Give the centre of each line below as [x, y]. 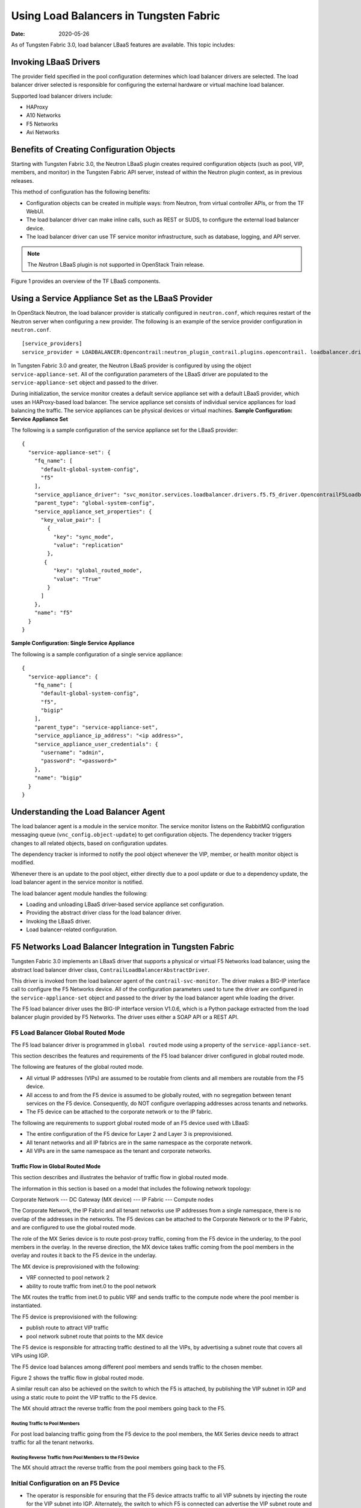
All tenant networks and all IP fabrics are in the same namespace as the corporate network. [139, 1142]
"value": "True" [77, 579]
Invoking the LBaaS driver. [59, 921]
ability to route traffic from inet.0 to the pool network [91, 1286]
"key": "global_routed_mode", [98, 571]
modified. [23, 863]
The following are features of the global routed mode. [77, 1067]
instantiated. [26, 1305]
